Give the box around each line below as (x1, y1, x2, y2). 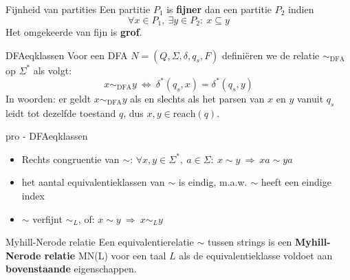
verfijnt (32, 211, 63, 226)
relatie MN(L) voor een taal (44, 248, 166, 262)
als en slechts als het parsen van (130, 91, 265, 105)
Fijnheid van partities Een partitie (6, 2, 151, 16)
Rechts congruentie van (21, 151, 120, 166)
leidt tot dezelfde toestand (6, 105, 116, 120)
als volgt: (33, 63, 72, 77)
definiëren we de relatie (222, 47, 320, 62)
